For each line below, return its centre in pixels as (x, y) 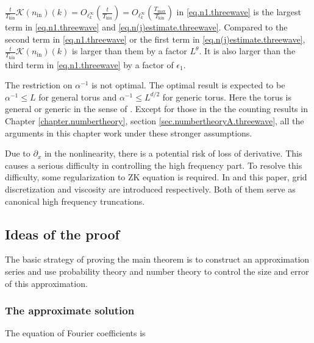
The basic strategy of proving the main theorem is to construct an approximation (157, 259)
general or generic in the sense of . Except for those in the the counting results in (156, 109)
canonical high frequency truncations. (75, 201)
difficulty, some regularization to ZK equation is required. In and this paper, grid (156, 177)
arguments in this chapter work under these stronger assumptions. (129, 133)
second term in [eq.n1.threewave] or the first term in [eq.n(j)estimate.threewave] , (155, 39)
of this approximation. (46, 283)
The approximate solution (70, 310)
